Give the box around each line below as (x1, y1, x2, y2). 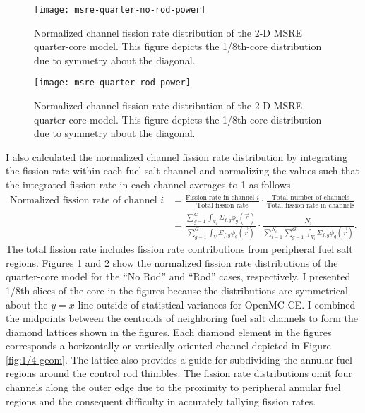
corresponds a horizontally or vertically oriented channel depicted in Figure (6, 338, 331, 353)
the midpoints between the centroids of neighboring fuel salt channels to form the (6, 311, 358, 325)
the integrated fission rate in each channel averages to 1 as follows (6, 177, 291, 192)
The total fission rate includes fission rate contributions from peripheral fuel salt (6, 241, 353, 256)
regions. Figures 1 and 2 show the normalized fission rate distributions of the (6, 255, 338, 270)
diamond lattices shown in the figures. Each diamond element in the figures (6, 324, 332, 339)
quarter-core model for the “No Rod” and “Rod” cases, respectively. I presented (6, 269, 351, 284)
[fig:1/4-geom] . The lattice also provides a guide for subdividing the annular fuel (6, 352, 352, 366)
